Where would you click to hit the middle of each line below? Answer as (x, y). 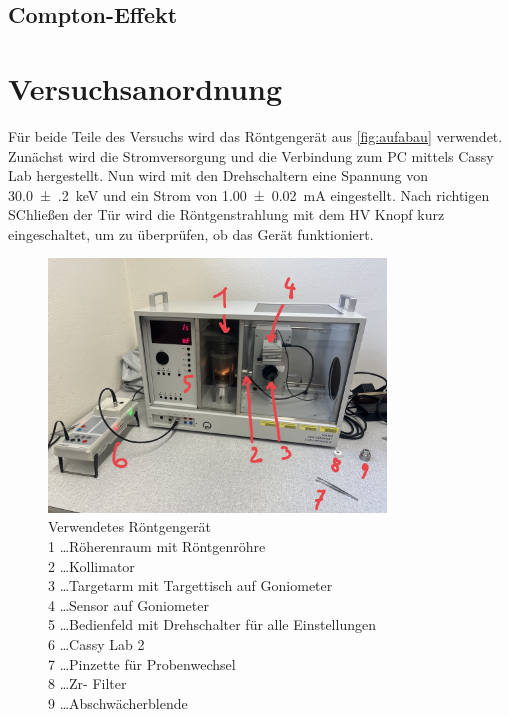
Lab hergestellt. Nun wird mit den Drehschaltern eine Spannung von (218, 175)
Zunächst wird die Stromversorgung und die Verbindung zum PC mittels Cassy (251, 155)
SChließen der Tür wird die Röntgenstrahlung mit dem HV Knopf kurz (226, 214)
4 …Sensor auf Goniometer (128, 604)
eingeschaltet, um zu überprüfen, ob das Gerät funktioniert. (191, 233)
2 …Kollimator (91, 565)
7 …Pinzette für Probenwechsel (142, 663)
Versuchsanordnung (145, 87)
